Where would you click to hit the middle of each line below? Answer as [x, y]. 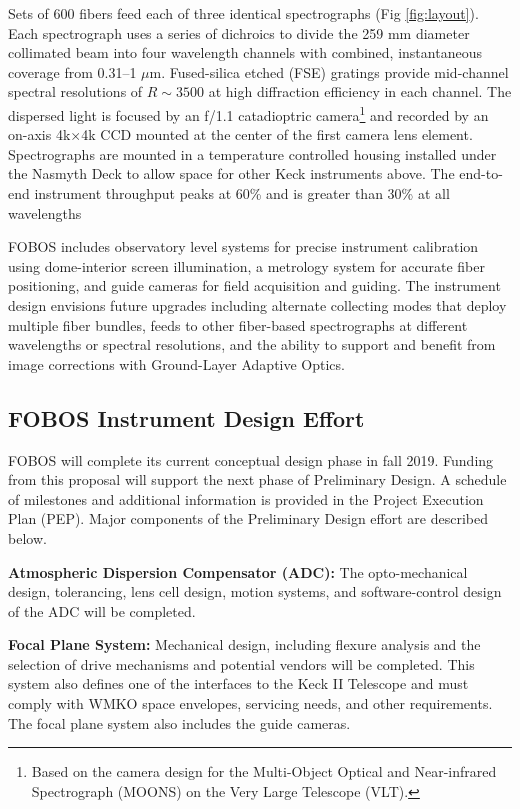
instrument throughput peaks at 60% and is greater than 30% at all [242, 193]
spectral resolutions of [75, 91]
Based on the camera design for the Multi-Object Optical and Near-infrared [264, 771]
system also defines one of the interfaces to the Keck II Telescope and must [238, 683]
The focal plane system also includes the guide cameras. [179, 722]
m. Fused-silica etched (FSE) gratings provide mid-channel [329, 71]
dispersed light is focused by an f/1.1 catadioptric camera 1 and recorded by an [248, 113]
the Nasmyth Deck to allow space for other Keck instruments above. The [231, 173]
